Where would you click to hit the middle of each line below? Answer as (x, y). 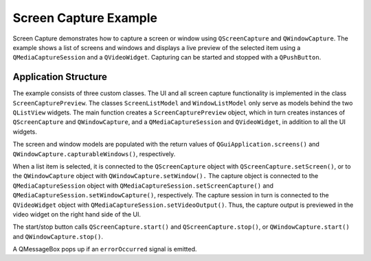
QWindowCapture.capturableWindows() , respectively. (94, 153)
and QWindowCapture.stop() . (58, 236)
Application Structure (60, 77)
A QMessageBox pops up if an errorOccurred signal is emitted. (105, 249)
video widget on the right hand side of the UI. (77, 214)
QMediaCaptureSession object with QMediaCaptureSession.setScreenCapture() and (143, 186)
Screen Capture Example (85, 18)
